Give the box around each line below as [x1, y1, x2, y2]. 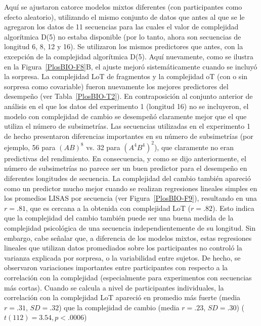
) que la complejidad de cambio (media [59, 302, 180, 312]
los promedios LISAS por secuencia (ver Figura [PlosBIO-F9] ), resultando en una [4, 193, 257, 203]
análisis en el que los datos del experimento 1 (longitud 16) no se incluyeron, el [4, 100, 249, 111]
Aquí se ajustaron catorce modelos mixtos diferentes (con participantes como [4, 2, 242, 12]
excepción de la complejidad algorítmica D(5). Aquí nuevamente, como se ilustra [4, 51, 253, 61]
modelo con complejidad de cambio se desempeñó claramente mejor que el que [4, 111, 247, 121]
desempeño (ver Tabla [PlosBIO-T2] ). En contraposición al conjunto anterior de [4, 91, 253, 101]
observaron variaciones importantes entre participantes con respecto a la [4, 262, 228, 273]
